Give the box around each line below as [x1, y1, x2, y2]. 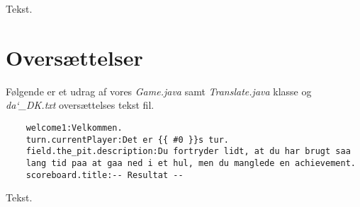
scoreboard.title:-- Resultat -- [26, 170, 184, 180]
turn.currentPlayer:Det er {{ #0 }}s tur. [26, 134, 229, 145]
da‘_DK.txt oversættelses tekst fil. [6, 97, 154, 112]
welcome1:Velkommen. [26, 122, 123, 133]
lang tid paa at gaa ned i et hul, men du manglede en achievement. [26, 158, 356, 168]
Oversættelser [6, 42, 143, 71]
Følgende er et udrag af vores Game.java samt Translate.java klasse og [6, 83, 312, 98]
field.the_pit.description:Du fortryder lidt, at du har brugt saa [26, 146, 351, 157]
